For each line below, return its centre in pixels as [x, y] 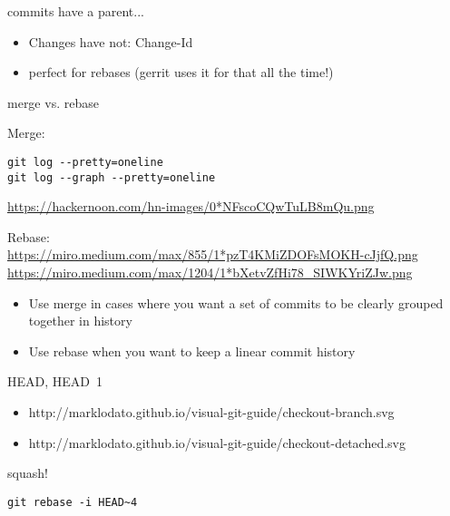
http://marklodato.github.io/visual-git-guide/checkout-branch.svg [211, 412]
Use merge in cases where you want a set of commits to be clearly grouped [236, 302]
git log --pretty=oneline [85, 162]
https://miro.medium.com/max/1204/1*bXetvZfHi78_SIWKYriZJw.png [210, 273]
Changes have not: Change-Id [111, 41]
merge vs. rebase [53, 102]
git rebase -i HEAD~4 [73, 502]
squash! [28, 473]
